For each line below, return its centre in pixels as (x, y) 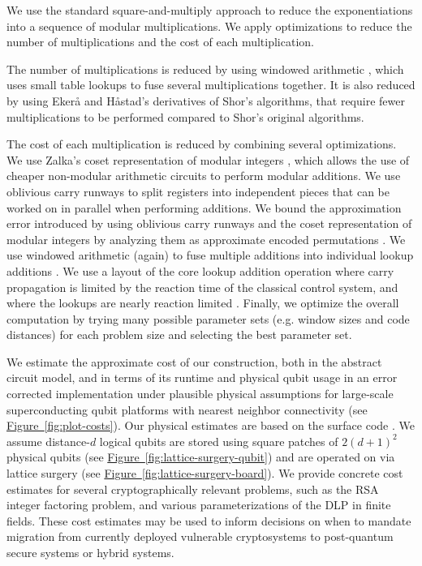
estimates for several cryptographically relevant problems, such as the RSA (193, 489)
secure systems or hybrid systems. (90, 552)
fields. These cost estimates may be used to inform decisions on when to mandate (209, 520)
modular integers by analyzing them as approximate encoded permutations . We (206, 239)
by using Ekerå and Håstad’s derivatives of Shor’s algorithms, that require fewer (206, 100)
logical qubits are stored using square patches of (219, 441)
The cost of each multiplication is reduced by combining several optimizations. (202, 144)
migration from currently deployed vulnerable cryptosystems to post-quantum (200, 536)
